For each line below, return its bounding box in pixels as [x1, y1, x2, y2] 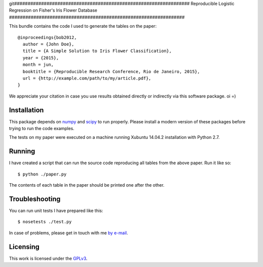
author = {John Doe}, [22, 41, 75, 47]
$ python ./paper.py [18, 171, 67, 177]
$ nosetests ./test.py [18, 219, 72, 225]
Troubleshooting [9, 195, 61, 203]
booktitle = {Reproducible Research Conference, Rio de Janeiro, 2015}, [22, 69, 200, 74]
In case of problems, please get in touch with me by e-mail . [9, 229, 129, 236]
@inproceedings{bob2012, [18, 35, 77, 40]
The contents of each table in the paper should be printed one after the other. [9, 182, 165, 188]
